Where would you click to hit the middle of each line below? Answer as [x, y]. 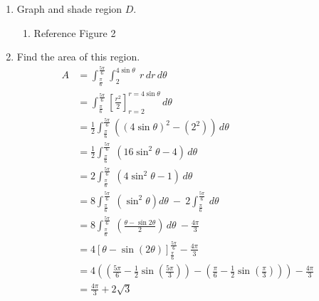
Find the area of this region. [78, 57]
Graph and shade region [69, 9]
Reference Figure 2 [75, 32]
